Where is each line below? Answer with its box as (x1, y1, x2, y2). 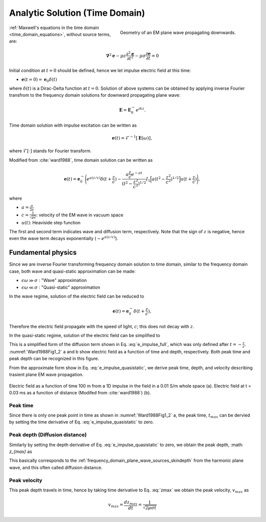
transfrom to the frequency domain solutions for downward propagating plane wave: (9, 92, 181, 98)
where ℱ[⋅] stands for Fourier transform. (9, 148, 92, 154)
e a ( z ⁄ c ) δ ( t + (86, 175, 112, 182)
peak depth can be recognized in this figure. (9, 355, 100, 362)
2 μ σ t (145, 505, 157, 510)
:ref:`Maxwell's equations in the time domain (9, 25, 100, 31)
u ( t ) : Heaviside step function (21, 219, 81, 225)
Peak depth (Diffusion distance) (9, 431, 87, 438)
